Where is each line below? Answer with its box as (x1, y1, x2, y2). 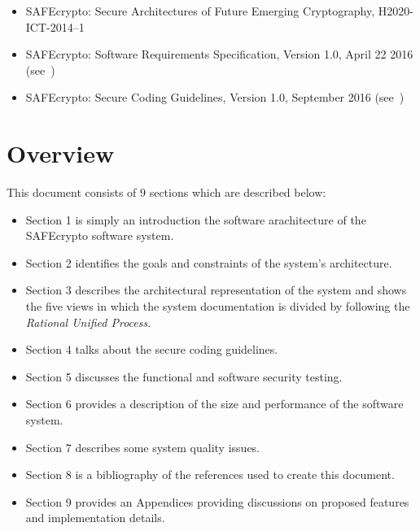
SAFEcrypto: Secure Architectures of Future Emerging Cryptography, (25, 2, 375, 19)
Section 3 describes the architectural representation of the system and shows (25, 281, 407, 298)
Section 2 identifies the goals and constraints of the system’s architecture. (25, 254, 392, 271)
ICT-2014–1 (25, 18, 85, 35)
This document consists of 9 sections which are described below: (7, 184, 326, 201)
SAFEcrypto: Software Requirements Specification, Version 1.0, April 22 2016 (25, 46, 413, 63)
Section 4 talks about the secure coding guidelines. (25, 341, 278, 358)
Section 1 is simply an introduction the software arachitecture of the (25, 211, 366, 228)
